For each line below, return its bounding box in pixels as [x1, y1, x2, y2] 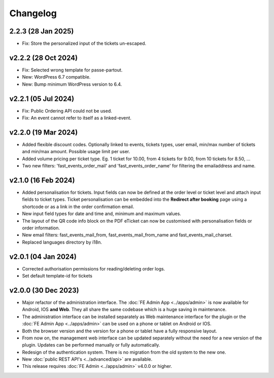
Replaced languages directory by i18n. [22, 239, 102, 245]
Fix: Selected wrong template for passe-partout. [22, 66, 123, 73]
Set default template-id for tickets [22, 273, 92, 279]
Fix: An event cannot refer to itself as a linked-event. [22, 115, 132, 121]
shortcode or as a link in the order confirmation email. [22, 203, 134, 210]
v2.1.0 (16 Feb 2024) [9, 176, 75, 185]
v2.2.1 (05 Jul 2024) [9, 94, 75, 103]
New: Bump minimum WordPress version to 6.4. [22, 81, 122, 87]
